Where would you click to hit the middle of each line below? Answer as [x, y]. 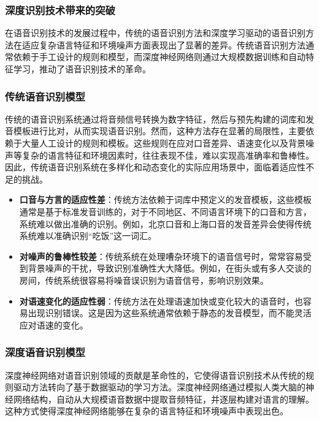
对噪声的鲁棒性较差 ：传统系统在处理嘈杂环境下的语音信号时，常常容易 [161, 256]
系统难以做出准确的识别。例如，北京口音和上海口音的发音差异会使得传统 [165, 223]
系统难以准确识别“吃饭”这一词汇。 [88, 236]
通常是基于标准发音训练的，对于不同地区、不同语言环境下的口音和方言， [165, 211]
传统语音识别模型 [45, 96]
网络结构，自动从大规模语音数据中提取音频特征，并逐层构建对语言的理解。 [163, 399]
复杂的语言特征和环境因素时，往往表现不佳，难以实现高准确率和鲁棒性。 [168, 155]
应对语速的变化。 [54, 324]
